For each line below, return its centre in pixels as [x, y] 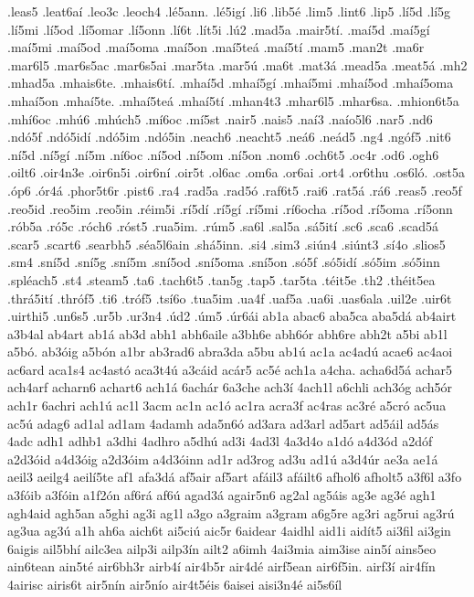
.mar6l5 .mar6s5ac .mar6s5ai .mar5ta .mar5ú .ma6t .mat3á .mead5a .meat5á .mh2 [237, 64]
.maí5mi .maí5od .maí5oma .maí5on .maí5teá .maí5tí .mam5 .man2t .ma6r [216, 47]
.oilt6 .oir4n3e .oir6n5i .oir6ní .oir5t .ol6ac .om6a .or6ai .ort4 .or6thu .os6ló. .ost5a [236, 172]
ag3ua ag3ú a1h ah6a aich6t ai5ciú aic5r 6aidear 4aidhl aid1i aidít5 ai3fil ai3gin [229, 531]
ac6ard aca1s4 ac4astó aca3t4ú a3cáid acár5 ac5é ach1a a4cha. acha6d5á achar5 [230, 369]
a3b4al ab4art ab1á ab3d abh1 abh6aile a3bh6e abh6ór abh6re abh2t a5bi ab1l [227, 333]
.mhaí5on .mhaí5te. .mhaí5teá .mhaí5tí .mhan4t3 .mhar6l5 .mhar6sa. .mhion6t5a [233, 100]
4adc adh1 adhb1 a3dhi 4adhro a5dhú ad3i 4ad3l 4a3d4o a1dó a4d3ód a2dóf [220, 441]
